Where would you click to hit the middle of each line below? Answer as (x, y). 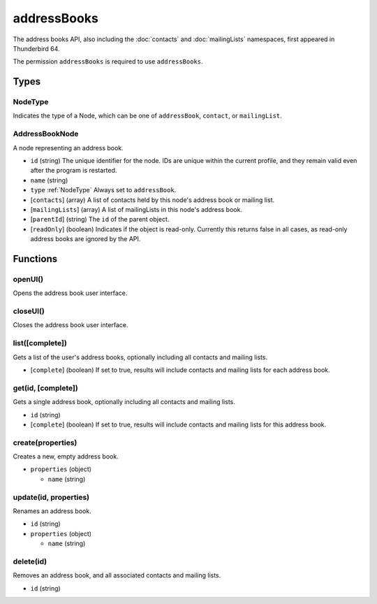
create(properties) (45, 443)
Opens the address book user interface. (70, 293)
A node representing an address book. (68, 148)
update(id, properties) (51, 497)
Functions (35, 259)
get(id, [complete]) (45, 388)
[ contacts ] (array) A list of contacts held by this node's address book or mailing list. (153, 200)
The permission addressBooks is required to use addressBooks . (108, 62)
